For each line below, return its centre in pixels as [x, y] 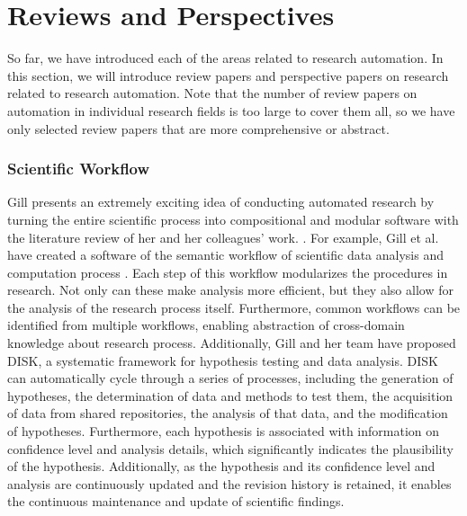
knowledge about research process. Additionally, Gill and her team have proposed [232, 343]
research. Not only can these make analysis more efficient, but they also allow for [230, 290]
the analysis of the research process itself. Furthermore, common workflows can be [234, 307]
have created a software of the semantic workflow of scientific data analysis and [226, 255]
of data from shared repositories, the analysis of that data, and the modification [228, 413]
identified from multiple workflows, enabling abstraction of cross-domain [206, 325]
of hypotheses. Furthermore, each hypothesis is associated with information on [224, 431]
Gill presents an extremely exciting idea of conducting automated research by [221, 202]
